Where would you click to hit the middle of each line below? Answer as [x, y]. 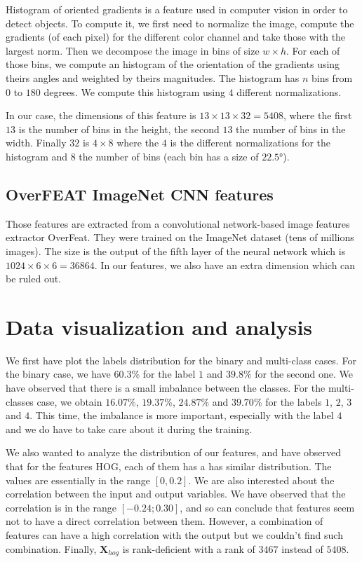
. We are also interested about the [261, 480]
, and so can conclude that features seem [267, 507]
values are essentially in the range [78, 480]
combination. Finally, [51, 548]
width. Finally [36, 143]
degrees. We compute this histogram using [135, 91]
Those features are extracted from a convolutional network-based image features [178, 223]
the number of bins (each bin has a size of [169, 156]
